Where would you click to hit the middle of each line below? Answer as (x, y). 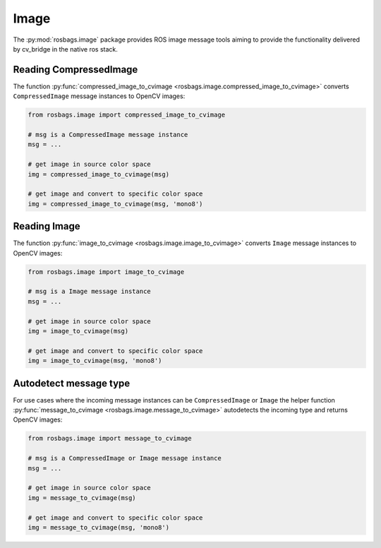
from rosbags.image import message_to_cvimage (110, 439)
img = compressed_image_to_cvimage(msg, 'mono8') (115, 204)
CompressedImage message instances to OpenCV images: (99, 96)
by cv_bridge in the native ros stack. (65, 49)
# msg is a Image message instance (89, 292)
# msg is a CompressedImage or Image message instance (125, 458)
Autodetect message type (72, 383)
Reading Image (47, 226)
